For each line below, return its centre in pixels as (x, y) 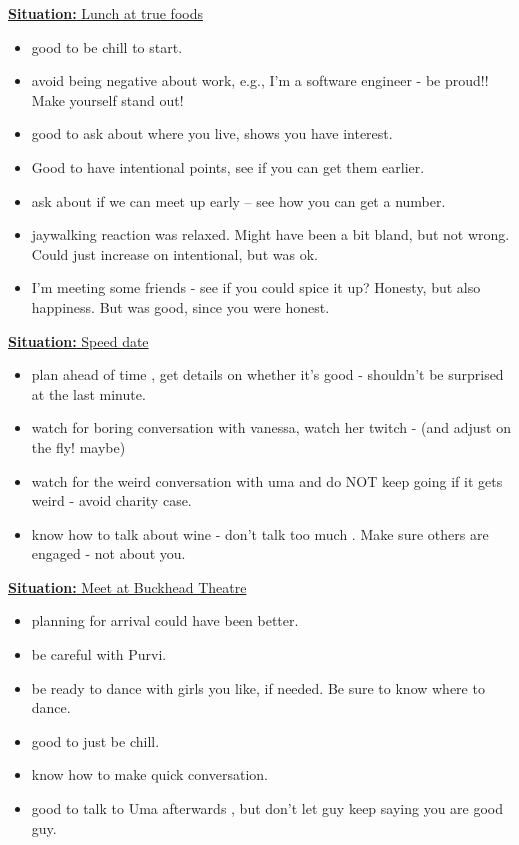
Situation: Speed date (78, 340)
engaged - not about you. (108, 553)
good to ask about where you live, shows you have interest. (212, 133)
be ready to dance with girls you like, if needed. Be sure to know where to (258, 687)
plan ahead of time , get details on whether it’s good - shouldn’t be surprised (267, 374)
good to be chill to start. (107, 46)
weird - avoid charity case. (111, 500)
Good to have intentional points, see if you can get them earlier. (228, 166)
